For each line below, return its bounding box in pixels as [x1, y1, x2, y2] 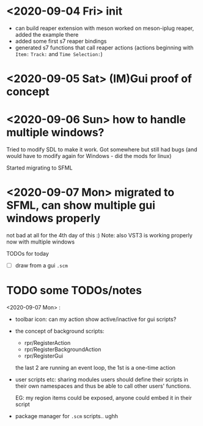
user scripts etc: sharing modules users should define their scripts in [15, 376, 188, 383]
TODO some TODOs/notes [6, 284, 142, 297]
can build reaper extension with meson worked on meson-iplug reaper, [15, 24, 194, 32]
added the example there [15, 31, 79, 38]
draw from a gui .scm [15, 262, 68, 269]
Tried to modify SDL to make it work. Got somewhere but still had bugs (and [6, 146, 197, 153]
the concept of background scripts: [15, 328, 105, 334]
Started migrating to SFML [6, 164, 73, 171]
